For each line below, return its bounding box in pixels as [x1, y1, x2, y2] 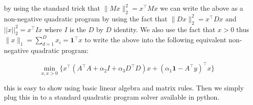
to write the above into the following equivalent [84, 35, 227, 45]
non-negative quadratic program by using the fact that [4, 13, 168, 23]
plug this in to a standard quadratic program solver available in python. [4, 92, 220, 102]
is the [69, 24, 86, 34]
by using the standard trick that [4, 3, 101, 13]
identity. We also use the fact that [113, 24, 215, 34]
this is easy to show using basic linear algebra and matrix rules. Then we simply [4, 82, 244, 92]
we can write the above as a [160, 3, 243, 13]
